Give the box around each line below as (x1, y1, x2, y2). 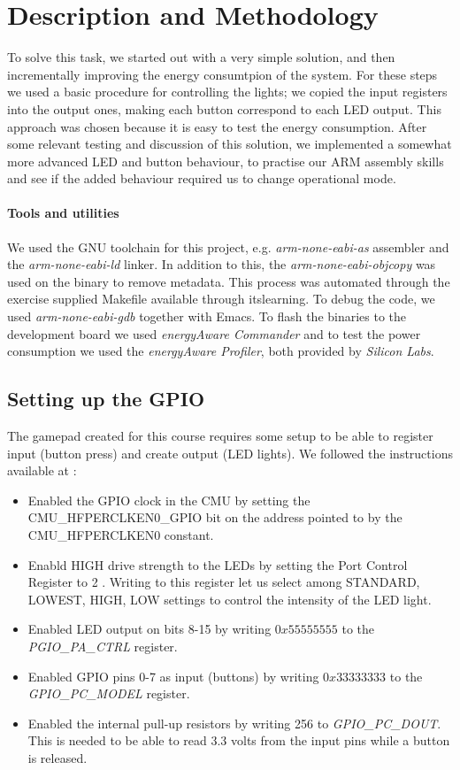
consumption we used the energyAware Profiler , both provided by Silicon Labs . (7, 342, 434, 360)
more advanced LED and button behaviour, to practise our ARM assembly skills (7, 151, 444, 170)
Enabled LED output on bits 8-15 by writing (27, 620, 272, 638)
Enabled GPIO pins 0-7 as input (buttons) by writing (27, 666, 319, 685)
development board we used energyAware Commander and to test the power (7, 324, 421, 343)
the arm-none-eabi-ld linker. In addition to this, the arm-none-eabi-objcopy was (7, 255, 436, 273)
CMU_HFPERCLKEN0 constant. (27, 526, 214, 543)
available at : (7, 461, 77, 480)
